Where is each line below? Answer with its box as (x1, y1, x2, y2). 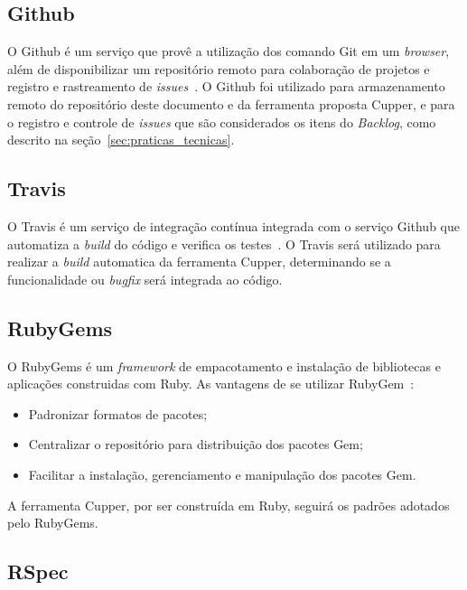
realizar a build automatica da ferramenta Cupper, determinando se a (7, 252, 391, 271)
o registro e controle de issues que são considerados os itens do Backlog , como (7, 112, 436, 131)
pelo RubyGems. (7, 513, 98, 532)
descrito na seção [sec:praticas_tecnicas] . (7, 130, 235, 149)
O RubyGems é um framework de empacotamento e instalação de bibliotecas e (7, 356, 441, 375)
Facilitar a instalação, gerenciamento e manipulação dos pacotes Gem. (28, 464, 416, 483)
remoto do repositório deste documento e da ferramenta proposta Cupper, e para (7, 94, 455, 113)
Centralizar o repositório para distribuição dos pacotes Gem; (28, 435, 363, 454)
